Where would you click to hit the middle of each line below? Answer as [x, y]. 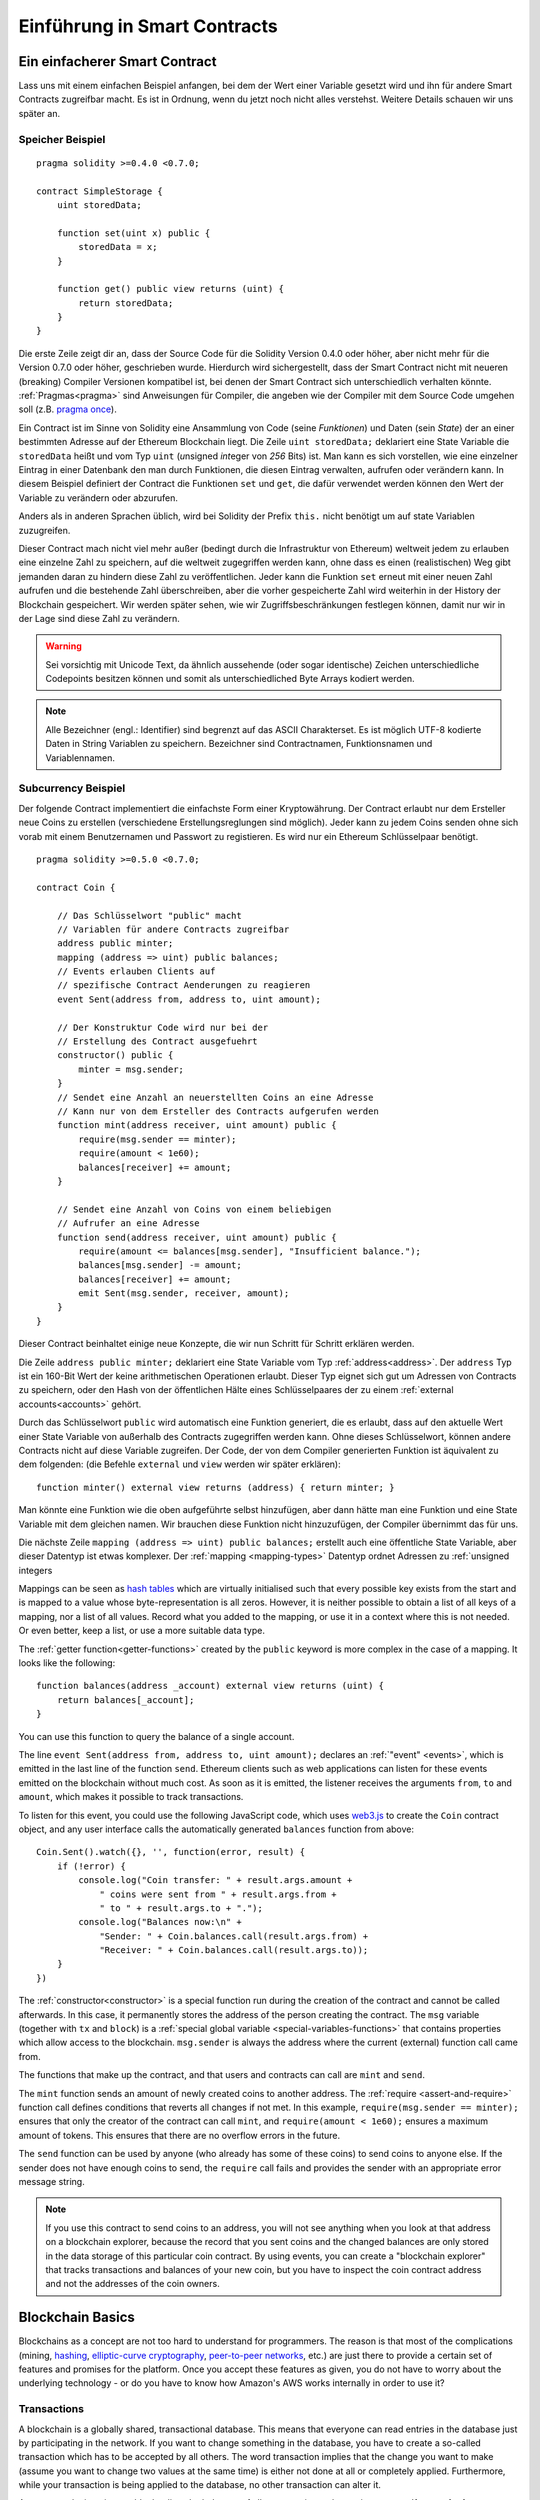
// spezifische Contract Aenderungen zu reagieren [183, 985]
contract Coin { [76, 887]
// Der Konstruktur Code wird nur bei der [162, 1027]
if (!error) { [91, 1866]
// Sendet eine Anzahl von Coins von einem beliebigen [194, 1209]
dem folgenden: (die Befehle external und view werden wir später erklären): [179, 1464]
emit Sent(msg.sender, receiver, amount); [184, 1293]
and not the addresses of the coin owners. [132, 2284]
